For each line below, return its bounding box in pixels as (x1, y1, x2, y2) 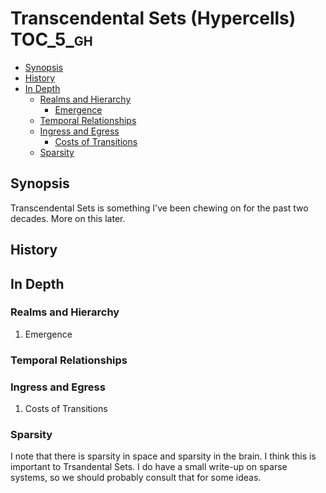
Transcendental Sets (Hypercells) (10, 7, 297, 30)
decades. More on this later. (10, 212, 126, 224)
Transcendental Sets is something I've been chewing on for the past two (10, 202, 309, 214)
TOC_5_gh (10, 28, 93, 51)
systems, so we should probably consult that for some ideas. (10, 472, 262, 484)
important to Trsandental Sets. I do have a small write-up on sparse (10, 461, 288, 473)
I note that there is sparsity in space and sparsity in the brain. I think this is (10, 450, 317, 462)
